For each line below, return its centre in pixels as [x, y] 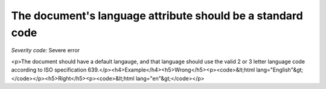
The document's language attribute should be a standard [157, 16]
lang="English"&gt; [280, 70]
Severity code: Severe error [46, 51]
